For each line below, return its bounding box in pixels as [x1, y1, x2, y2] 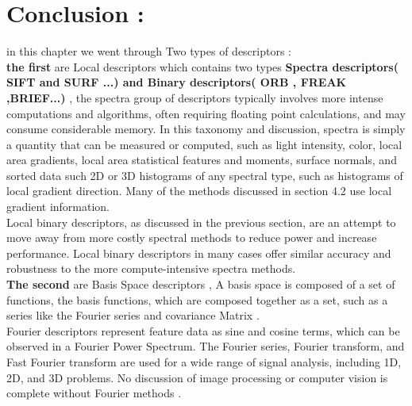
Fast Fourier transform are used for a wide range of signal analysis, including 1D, [6, 354, 402, 370]
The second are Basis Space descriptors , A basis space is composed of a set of [6, 276, 395, 293]
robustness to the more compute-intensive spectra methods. [6, 260, 296, 277]
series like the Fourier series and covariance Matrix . [6, 307, 260, 324]
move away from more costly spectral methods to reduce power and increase [6, 229, 377, 246]
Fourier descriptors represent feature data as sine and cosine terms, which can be [6, 322, 400, 339]
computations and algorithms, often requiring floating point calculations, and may [6, 105, 406, 121]
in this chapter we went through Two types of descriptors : [6, 43, 292, 59]
